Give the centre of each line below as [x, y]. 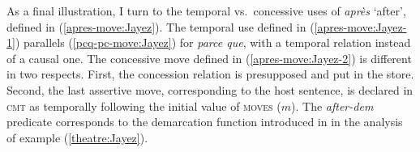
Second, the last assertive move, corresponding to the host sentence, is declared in [210, 89]
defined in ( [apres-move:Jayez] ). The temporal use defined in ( [161, 26]
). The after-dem [332, 106]
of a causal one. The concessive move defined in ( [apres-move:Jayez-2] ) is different [209, 58]
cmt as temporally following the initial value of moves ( [144, 106]
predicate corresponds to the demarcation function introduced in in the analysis [205, 122]
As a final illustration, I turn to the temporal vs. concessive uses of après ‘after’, [206, 11]
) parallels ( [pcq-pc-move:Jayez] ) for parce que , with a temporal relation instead [213, 42]
